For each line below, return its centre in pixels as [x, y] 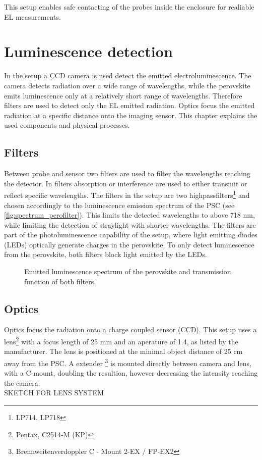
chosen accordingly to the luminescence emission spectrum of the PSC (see [119, 205]
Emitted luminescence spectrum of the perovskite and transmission [128, 271]
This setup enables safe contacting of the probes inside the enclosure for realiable [129, 7]
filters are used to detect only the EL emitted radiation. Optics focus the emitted [129, 105]
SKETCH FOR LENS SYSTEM [54, 393]
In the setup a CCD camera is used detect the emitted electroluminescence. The [128, 75]
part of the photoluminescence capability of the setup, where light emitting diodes [131, 235]
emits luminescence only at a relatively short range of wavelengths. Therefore [123, 95]
